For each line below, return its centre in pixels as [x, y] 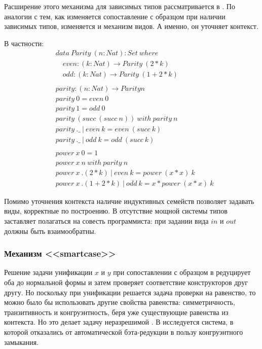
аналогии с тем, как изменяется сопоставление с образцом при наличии [115, 16]
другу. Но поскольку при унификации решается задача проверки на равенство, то [130, 292]
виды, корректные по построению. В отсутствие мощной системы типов [116, 211]
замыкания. [22, 342]
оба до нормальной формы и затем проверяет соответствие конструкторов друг [126, 282]
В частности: [24, 43]
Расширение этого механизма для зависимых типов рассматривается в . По [120, 6]
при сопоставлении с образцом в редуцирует [182, 272]
